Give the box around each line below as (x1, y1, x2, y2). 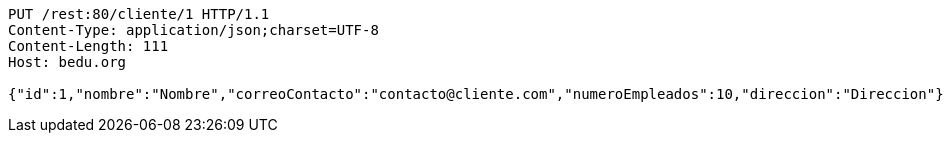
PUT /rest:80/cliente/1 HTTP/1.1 (8, 6, 270, 22)
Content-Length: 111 (8, 38, 169, 54)
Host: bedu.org (8, 54, 127, 70)
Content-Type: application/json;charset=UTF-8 (8, 22, 379, 38)
